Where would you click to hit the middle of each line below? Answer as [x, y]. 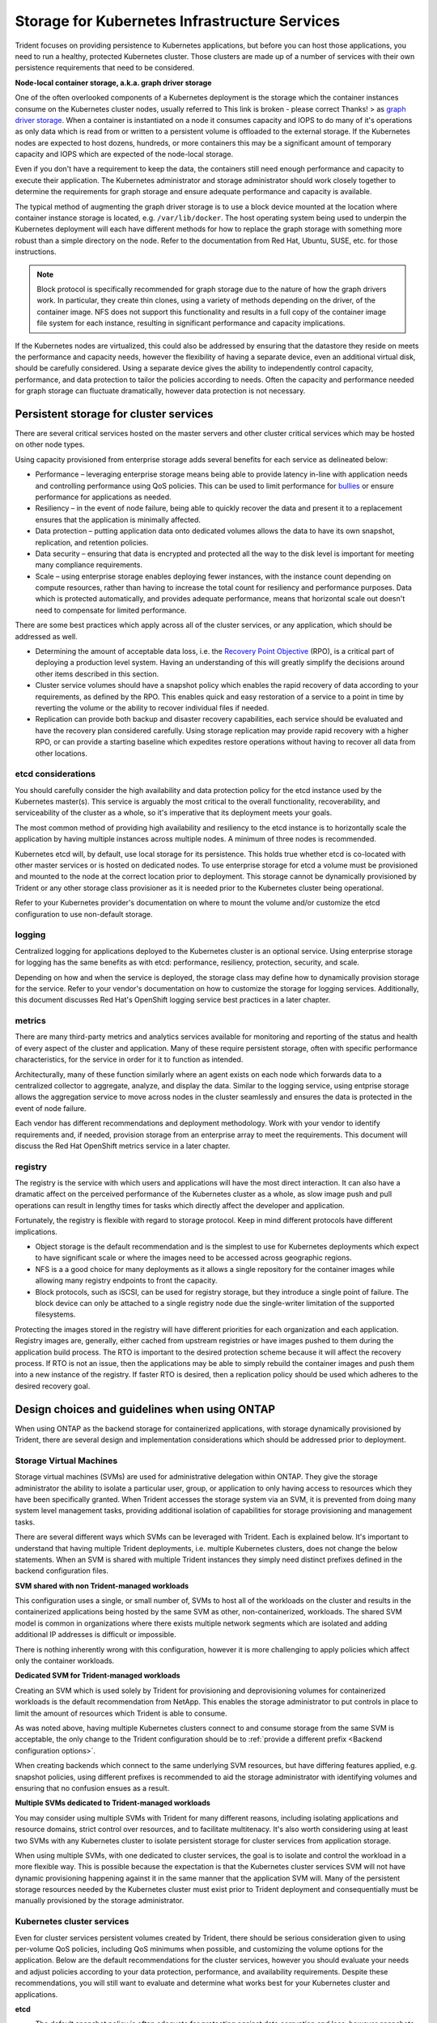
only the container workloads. [65, 1661]
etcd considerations [55, 774]
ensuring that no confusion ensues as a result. [92, 1788]
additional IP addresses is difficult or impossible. [96, 1635]
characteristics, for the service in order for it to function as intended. [129, 1059]
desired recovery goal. [53, 1386]
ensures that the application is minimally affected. [118, 520]
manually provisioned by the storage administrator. [100, 1901]
